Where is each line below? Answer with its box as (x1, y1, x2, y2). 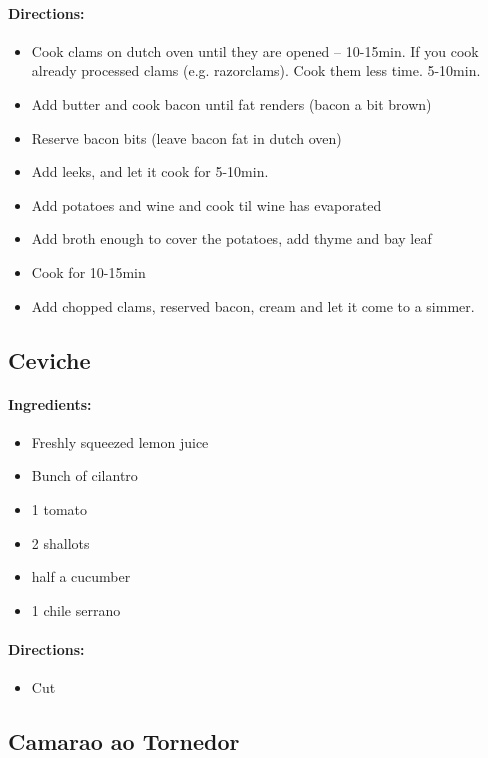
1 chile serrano (31, 599, 121, 620)
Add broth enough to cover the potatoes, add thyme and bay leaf (31, 228, 432, 249)
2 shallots (31, 532, 90, 553)
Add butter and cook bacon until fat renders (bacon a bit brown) (31, 93, 432, 114)
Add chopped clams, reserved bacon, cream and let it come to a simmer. (31, 295, 475, 316)
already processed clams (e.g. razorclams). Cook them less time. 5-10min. (31, 60, 481, 81)
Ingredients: (8, 393, 92, 414)
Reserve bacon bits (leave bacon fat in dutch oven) (31, 127, 342, 148)
